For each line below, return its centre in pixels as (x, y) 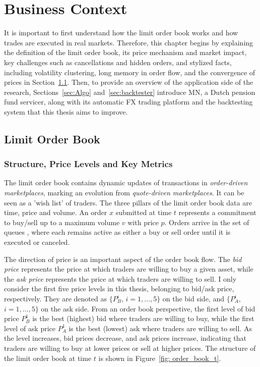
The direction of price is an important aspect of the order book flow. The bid (123, 259)
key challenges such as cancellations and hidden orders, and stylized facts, (118, 62)
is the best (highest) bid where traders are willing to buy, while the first (143, 318)
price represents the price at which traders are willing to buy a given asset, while (129, 269)
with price (143, 222)
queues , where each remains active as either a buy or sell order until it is (117, 232)
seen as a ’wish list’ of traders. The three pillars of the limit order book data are (128, 202)
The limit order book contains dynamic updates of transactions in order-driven (126, 182)
